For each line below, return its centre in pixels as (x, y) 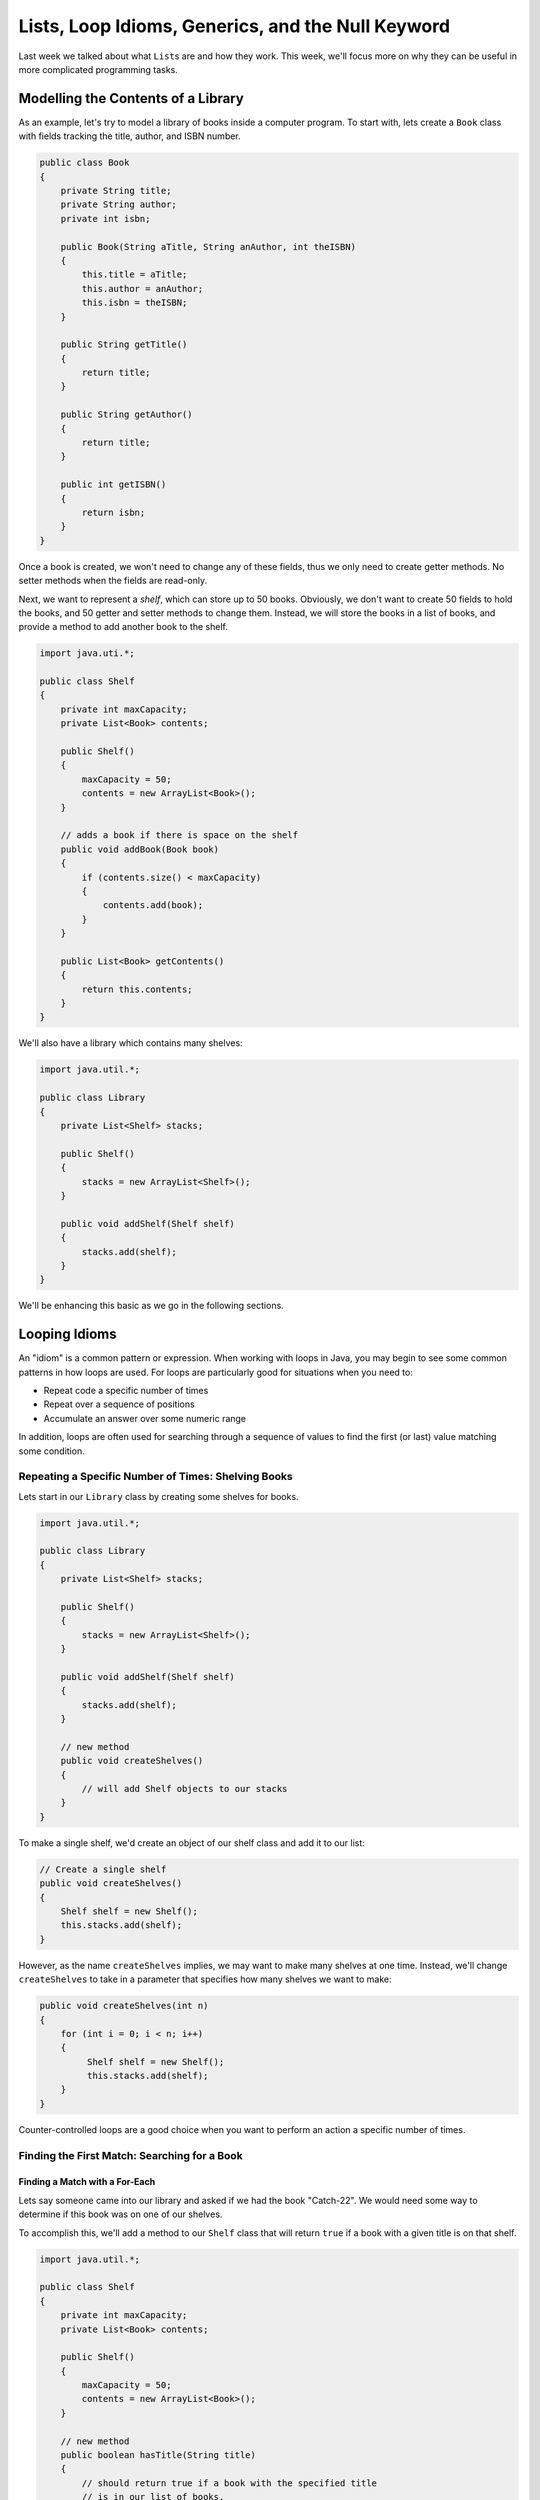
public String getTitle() (124, 344)
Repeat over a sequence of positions (119, 1404)
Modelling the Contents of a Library (131, 98)
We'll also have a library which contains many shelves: (131, 1043)
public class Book (84, 163)
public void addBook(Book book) (140, 849)
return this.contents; (137, 989)
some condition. (51, 1451)
